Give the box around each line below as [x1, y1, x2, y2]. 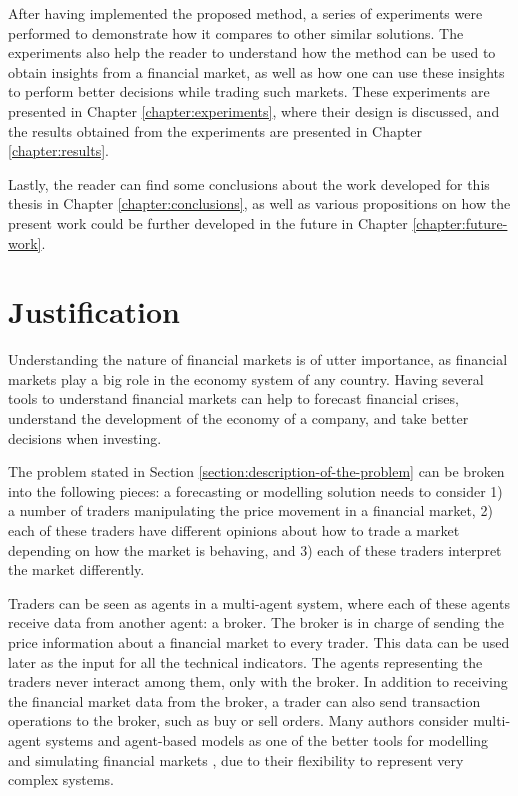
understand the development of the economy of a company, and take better [8, 408, 469, 429]
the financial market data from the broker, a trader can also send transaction [8, 690, 481, 711]
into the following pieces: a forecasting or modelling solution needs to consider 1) [8, 480, 503, 501]
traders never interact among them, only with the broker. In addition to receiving [8, 671, 508, 692]
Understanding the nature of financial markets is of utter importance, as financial [8, 349, 508, 370]
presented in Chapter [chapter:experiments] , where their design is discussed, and [8, 100, 500, 121]
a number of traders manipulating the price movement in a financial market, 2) [8, 500, 493, 521]
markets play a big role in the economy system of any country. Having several [8, 368, 484, 389]
